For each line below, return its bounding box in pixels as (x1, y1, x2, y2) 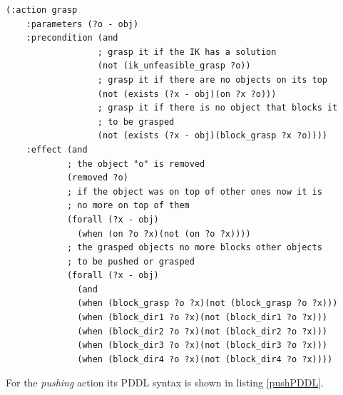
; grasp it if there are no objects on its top (97, 74, 328, 85)
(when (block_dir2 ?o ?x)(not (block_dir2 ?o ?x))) (77, 326, 328, 337)
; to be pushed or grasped (66, 256, 195, 267)
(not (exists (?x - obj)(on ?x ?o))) (97, 88, 277, 99)
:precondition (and (26, 33, 118, 43)
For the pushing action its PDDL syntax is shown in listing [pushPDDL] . (6, 375, 324, 390)
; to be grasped (97, 116, 175, 127)
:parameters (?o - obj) (26, 19, 139, 29)
